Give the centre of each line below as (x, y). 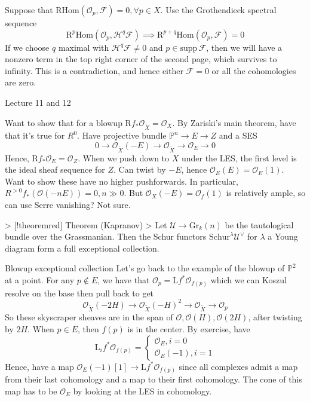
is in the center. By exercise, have (189, 328)
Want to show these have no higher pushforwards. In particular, (122, 181)
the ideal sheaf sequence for (55, 169)
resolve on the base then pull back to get (79, 293)
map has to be (31, 391)
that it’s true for (35, 135)
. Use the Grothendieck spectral (218, 10)
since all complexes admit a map (238, 366)
